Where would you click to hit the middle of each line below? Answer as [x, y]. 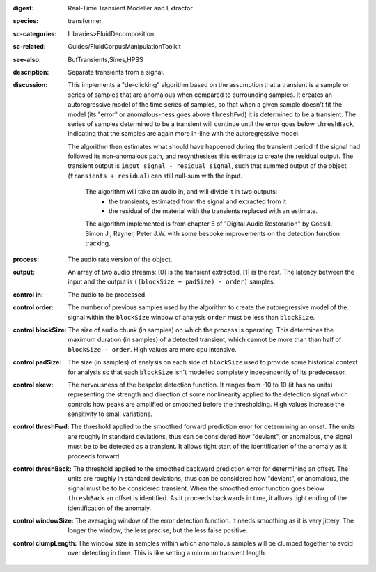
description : [31, 72]
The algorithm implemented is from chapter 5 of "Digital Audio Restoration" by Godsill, [209, 224]
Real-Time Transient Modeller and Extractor [130, 8]
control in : [28, 294]
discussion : [30, 85]
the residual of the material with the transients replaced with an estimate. [213, 211]
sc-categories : [35, 33]
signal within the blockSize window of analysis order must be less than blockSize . [191, 317]
